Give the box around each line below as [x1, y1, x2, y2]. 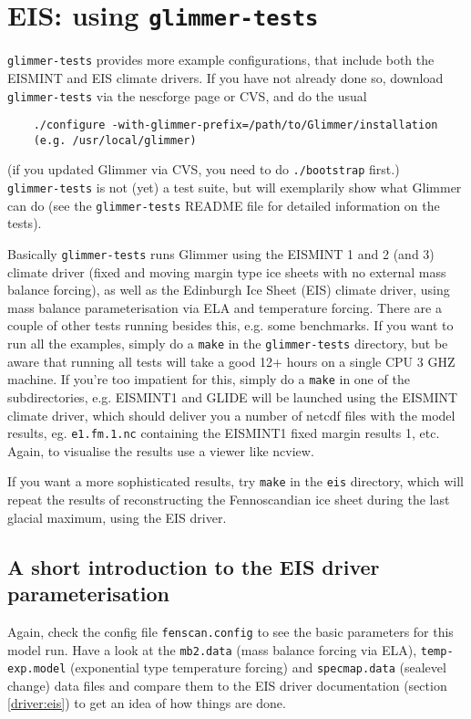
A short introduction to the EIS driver [7, 552, 380, 580]
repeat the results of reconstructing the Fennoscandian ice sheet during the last [7, 490, 450, 509]
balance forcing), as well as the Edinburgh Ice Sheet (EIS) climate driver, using [7, 280, 450, 299]
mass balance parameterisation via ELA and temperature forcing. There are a [7, 297, 442, 317]
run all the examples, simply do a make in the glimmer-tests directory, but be [7, 334, 448, 353]
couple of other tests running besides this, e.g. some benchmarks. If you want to [7, 316, 454, 335]
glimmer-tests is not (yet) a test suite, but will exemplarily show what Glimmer [7, 178, 462, 197]
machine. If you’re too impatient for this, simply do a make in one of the [7, 370, 410, 389]
